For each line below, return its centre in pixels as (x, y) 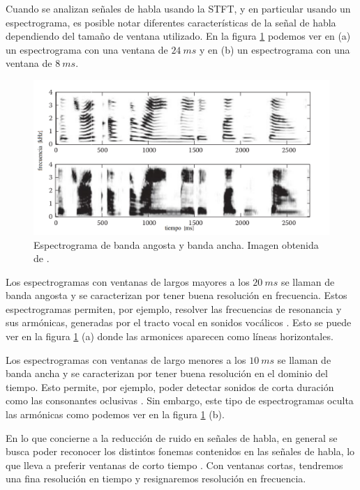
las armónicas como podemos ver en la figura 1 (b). (115, 414)
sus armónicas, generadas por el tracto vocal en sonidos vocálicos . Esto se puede (179, 322)
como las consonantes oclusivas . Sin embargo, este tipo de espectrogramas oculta (180, 400)
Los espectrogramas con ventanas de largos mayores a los (128, 281)
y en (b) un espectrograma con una (275, 49)
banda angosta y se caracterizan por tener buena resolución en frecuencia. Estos (177, 295)
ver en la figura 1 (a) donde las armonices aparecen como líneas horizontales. (170, 336)
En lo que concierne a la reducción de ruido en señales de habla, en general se (172, 437)
